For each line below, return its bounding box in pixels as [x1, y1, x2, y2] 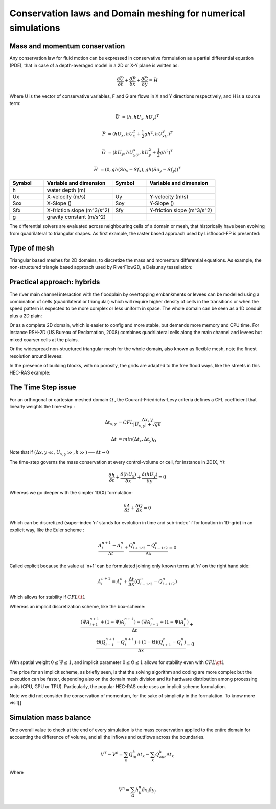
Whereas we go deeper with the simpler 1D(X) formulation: [9, 490, 133, 496]
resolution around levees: [9, 353, 63, 359]
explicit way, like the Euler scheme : [9, 527, 84, 533]
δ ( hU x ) [120, 471, 136, 479]
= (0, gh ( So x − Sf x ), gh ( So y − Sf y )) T [100, 165, 181, 174]
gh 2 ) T [159, 149, 173, 155]
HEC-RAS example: [9, 369, 51, 376]
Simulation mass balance [9, 713, 91, 722]
